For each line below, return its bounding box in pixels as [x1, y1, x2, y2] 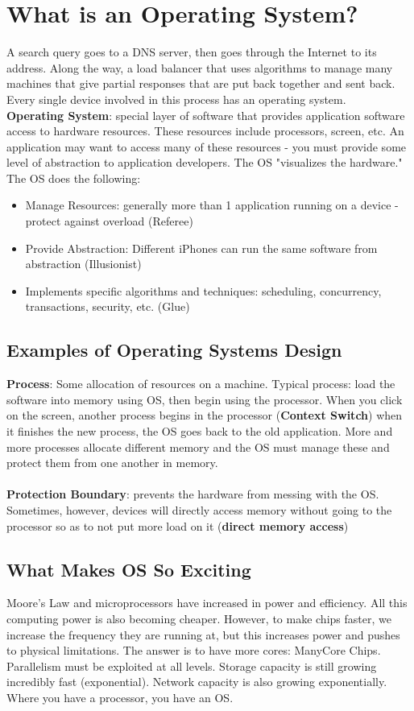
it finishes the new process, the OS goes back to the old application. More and [6, 423, 393, 440]
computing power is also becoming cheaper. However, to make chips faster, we [6, 610, 391, 626]
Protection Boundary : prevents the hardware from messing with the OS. [6, 486, 379, 502]
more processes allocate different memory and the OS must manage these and [6, 438, 390, 455]
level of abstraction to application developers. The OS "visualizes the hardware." [6, 154, 403, 171]
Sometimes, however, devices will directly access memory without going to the [6, 501, 392, 518]
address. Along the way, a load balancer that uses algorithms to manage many [6, 59, 393, 76]
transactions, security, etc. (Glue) [25, 298, 190, 315]
